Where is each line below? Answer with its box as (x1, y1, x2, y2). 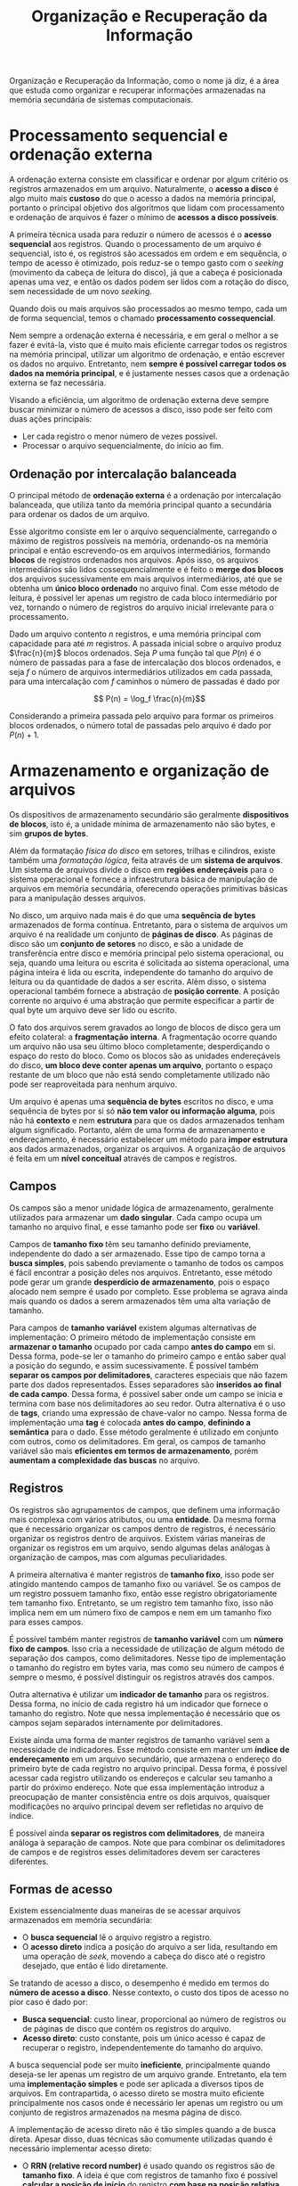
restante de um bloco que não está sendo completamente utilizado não (9, 1069, 270, 1080)
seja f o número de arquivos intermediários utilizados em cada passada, (9, 666, 273, 677)
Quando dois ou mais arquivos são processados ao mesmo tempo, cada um (9, 303, 287, 314)
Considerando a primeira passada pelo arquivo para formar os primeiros (9, 711, 274, 721)
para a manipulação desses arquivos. (9, 892, 147, 903)
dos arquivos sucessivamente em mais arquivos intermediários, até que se (9, 573, 283, 584)
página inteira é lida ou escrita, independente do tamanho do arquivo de (9, 966, 274, 977)
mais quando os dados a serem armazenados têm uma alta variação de (9, 1295, 271, 1306)
